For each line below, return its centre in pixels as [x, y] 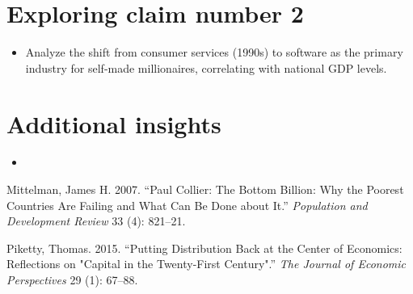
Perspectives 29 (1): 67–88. [72, 279]
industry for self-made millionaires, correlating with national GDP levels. [206, 67]
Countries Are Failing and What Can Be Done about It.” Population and [187, 205]
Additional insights [114, 123]
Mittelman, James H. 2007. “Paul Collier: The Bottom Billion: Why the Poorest [205, 189]
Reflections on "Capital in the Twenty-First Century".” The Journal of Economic [206, 264]
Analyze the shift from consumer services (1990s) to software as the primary [214, 52]
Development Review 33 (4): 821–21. [96, 221]
